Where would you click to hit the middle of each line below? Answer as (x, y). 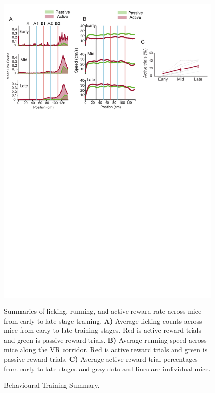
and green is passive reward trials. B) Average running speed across (105, 340)
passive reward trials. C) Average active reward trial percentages (101, 359)
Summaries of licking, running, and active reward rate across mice (103, 311)
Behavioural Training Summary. (52, 385)
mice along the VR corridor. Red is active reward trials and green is (106, 349)
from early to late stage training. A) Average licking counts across (103, 320)
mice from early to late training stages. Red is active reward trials (103, 330)
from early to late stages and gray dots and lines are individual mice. (107, 368)
